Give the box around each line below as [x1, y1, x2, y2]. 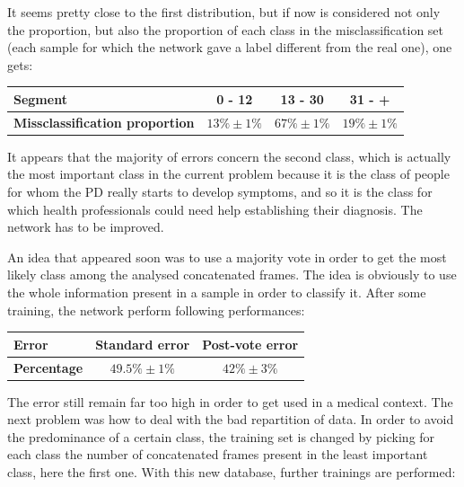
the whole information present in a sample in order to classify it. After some [7, 282, 426, 301]
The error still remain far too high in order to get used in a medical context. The [7, 392, 453, 411]
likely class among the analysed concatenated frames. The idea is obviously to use [7, 265, 457, 284]
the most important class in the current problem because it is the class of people [7, 164, 450, 183]
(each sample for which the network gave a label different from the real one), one [7, 38, 452, 57]
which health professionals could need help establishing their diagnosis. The [7, 199, 423, 218]
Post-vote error [202, 334, 299, 353]
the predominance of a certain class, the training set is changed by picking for [7, 427, 435, 446]
